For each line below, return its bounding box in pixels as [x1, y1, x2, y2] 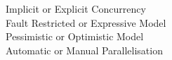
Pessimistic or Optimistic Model [6, 29, 144, 44]
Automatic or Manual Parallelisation [6, 42, 163, 57]
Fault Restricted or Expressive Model [6, 15, 166, 30]
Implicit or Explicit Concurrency [6, 1, 146, 16]
